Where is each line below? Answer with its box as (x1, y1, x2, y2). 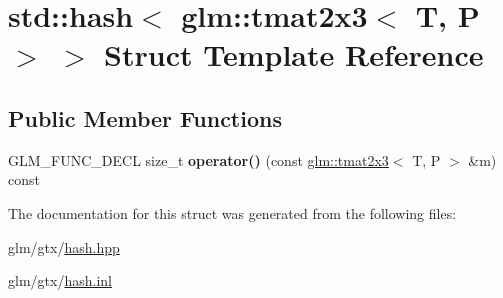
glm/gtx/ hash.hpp (8, 236, 120, 257)
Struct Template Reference (104, 34, 484, 75)
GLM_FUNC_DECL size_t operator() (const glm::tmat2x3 (8, 149, 389, 170)
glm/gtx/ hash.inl (8, 270, 112, 291)
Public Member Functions (8, 102, 282, 133)
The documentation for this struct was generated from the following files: (8, 202, 457, 223)
